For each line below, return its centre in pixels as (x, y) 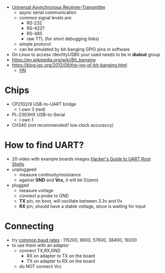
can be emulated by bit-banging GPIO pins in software (74, 49)
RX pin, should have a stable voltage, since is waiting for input (82, 206)
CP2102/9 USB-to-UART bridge (44, 104)
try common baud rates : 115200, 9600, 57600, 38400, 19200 (74, 240)
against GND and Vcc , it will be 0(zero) (59, 180)
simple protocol (35, 44)
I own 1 (26, 120)
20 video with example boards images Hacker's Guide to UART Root (81, 159)
